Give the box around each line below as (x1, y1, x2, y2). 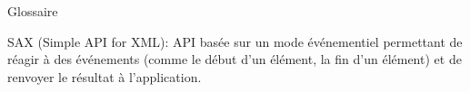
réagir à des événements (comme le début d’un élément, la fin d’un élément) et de (7, 50, 462, 69)
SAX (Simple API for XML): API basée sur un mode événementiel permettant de (7, 32, 463, 51)
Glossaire (7, 2, 58, 20)
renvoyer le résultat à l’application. (7, 67, 202, 86)
